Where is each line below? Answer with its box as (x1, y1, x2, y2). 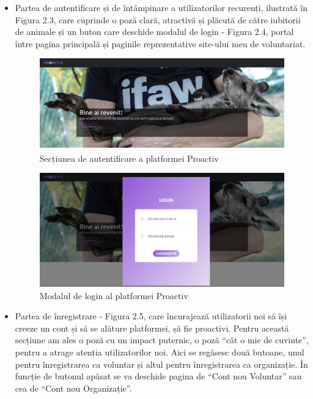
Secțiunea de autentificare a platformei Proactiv (39, 151, 219, 164)
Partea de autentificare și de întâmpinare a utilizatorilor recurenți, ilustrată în (15, 1, 308, 13)
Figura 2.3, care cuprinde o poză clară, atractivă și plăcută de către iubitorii (15, 13, 301, 26)
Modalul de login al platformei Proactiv (39, 289, 188, 302)
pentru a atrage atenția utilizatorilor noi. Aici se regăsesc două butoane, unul (15, 346, 304, 359)
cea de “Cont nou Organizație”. (15, 381, 132, 394)
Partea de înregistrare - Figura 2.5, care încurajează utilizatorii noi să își (15, 310, 287, 322)
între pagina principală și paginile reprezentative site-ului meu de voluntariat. (15, 37, 306, 50)
